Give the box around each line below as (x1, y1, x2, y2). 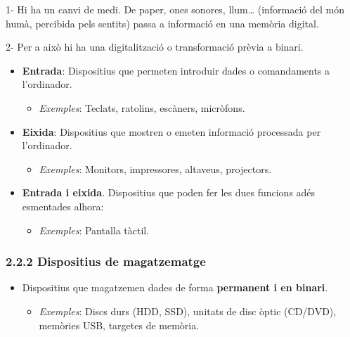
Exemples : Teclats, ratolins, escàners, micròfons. (39, 100, 245, 115)
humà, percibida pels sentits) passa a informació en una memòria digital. (6, 15, 319, 30)
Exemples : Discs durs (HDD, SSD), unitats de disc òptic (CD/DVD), (39, 303, 337, 318)
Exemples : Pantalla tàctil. (39, 222, 150, 237)
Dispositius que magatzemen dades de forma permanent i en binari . (22, 280, 328, 295)
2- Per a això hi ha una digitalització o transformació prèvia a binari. (6, 39, 304, 54)
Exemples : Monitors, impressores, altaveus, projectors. (39, 161, 272, 176)
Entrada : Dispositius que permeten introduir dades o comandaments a (22, 63, 330, 77)
